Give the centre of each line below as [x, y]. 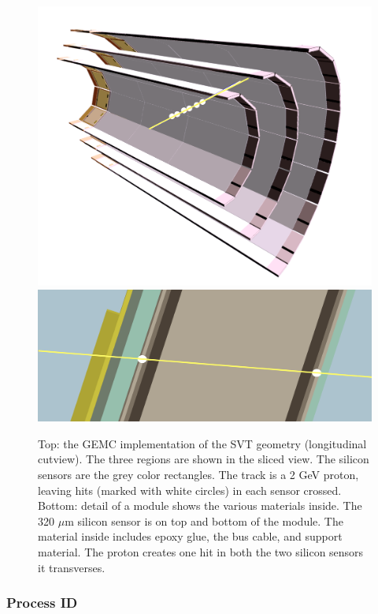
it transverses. [72, 567]
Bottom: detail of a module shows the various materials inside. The [200, 505]
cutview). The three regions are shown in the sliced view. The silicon [204, 459]
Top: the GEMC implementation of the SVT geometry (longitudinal [202, 443]
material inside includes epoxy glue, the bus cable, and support [190, 536]
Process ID [42, 603]
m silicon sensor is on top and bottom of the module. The [204, 520]
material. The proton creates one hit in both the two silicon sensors [201, 552]
